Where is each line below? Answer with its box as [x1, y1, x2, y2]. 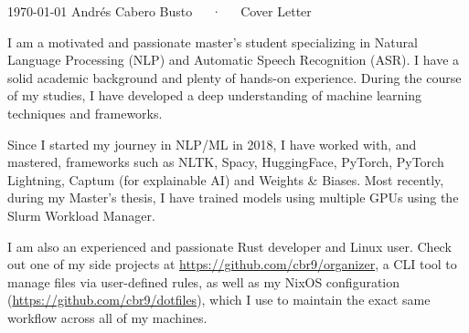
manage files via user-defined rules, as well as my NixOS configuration [7, 272, 400, 291]
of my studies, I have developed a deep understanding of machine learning [7, 86, 421, 105]
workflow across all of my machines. [7, 307, 208, 327]
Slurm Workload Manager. [7, 205, 155, 224]
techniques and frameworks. [7, 103, 163, 122]
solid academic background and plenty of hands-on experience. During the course [7, 68, 462, 87]
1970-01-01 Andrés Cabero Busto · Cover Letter [7, 2, 312, 20]
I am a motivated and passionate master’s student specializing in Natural [7, 32, 418, 51]
